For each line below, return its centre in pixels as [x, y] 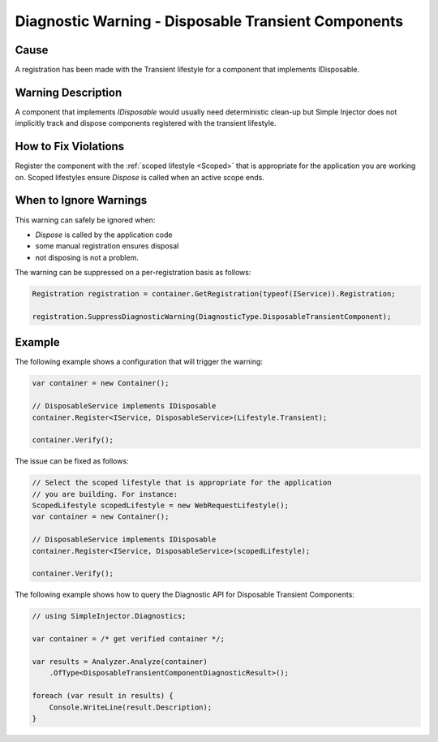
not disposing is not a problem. [87, 257]
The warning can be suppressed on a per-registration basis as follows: [133, 273]
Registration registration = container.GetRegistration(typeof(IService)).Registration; [214, 294]
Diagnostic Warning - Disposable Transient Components [209, 21]
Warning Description [69, 92]
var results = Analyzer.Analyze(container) [120, 661]
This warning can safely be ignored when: [85, 220]
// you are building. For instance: [105, 494]
